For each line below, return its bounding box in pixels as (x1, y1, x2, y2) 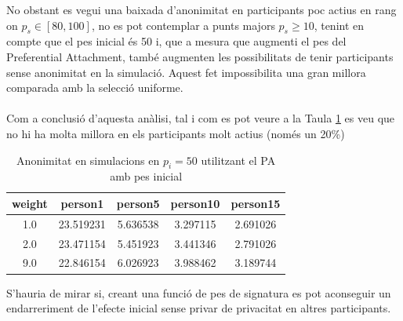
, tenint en (314, 16, 365, 33)
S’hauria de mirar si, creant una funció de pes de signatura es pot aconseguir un (6, 284, 391, 301)
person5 (116, 195, 160, 211)
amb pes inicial (110, 168, 183, 184)
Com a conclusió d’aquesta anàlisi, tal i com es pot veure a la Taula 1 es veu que (6, 110, 395, 126)
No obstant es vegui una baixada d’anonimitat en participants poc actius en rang (6, 2, 397, 17)
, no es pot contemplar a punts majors (91, 16, 275, 33)
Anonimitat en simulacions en (16, 151, 160, 168)
